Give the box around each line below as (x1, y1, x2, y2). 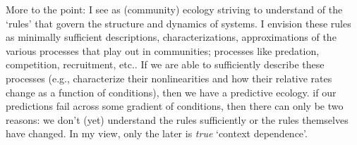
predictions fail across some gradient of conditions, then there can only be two (6, 99, 344, 113)
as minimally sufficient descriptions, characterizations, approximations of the (6, 30, 337, 44)
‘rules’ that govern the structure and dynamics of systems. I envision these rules (6, 15, 351, 30)
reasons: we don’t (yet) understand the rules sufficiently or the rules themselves (6, 112, 349, 127)
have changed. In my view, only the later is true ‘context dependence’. (6, 126, 308, 141)
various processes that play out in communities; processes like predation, (6, 43, 320, 58)
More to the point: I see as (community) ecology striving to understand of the (6, 2, 343, 16)
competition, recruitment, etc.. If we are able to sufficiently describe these (6, 57, 325, 72)
